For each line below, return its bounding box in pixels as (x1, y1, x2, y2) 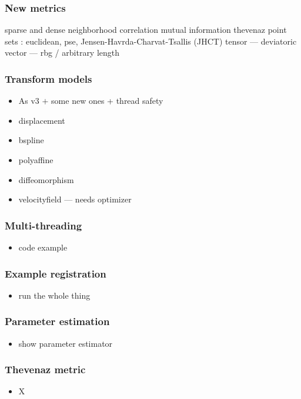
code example (18, 241, 68, 253)
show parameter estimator (18, 337, 113, 349)
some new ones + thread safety (51, 94, 163, 107)
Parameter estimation (5, 314, 110, 329)
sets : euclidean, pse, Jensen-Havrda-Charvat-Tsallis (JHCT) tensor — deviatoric (5, 35, 297, 47)
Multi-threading (5, 218, 82, 232)
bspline (18, 134, 44, 146)
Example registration (5, 266, 106, 280)
